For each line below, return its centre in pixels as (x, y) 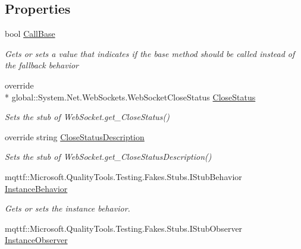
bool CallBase (30, 34)
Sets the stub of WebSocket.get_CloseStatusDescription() (108, 157)
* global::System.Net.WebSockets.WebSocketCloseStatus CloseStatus (130, 97)
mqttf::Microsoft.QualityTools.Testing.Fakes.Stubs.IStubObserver (124, 228)
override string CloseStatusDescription (75, 136)
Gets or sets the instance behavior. (68, 208)
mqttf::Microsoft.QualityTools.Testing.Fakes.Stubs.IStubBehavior (123, 176)
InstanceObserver (36, 240)
